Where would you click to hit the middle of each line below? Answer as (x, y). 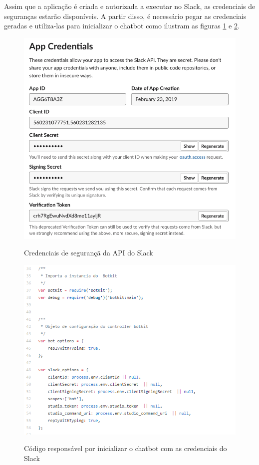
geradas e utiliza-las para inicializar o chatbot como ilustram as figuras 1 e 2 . (122, 26)
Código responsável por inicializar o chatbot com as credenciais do (126, 448)
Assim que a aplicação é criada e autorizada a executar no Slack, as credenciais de (130, 6)
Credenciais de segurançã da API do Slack (89, 253)
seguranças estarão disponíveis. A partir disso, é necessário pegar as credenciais (125, 16)
